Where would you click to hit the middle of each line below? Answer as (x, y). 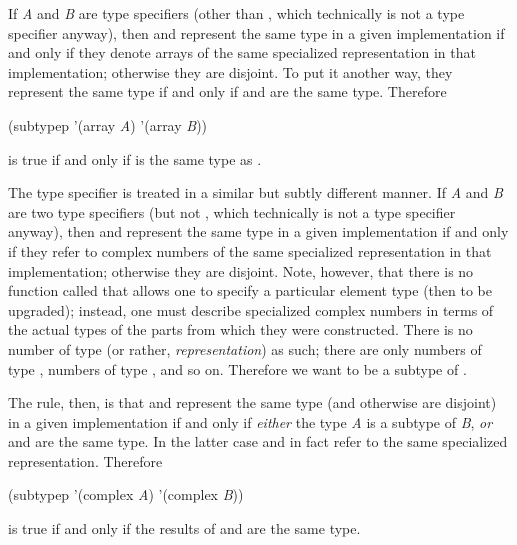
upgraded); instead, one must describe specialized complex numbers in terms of (251, 309)
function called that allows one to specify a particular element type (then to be (250, 290)
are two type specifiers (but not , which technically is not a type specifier (232, 211)
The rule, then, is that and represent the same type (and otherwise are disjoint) (252, 402)
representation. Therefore (85, 460)
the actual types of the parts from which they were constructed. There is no (240, 329)
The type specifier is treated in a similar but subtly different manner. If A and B (255, 192)
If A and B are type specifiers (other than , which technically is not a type (236, 13)
